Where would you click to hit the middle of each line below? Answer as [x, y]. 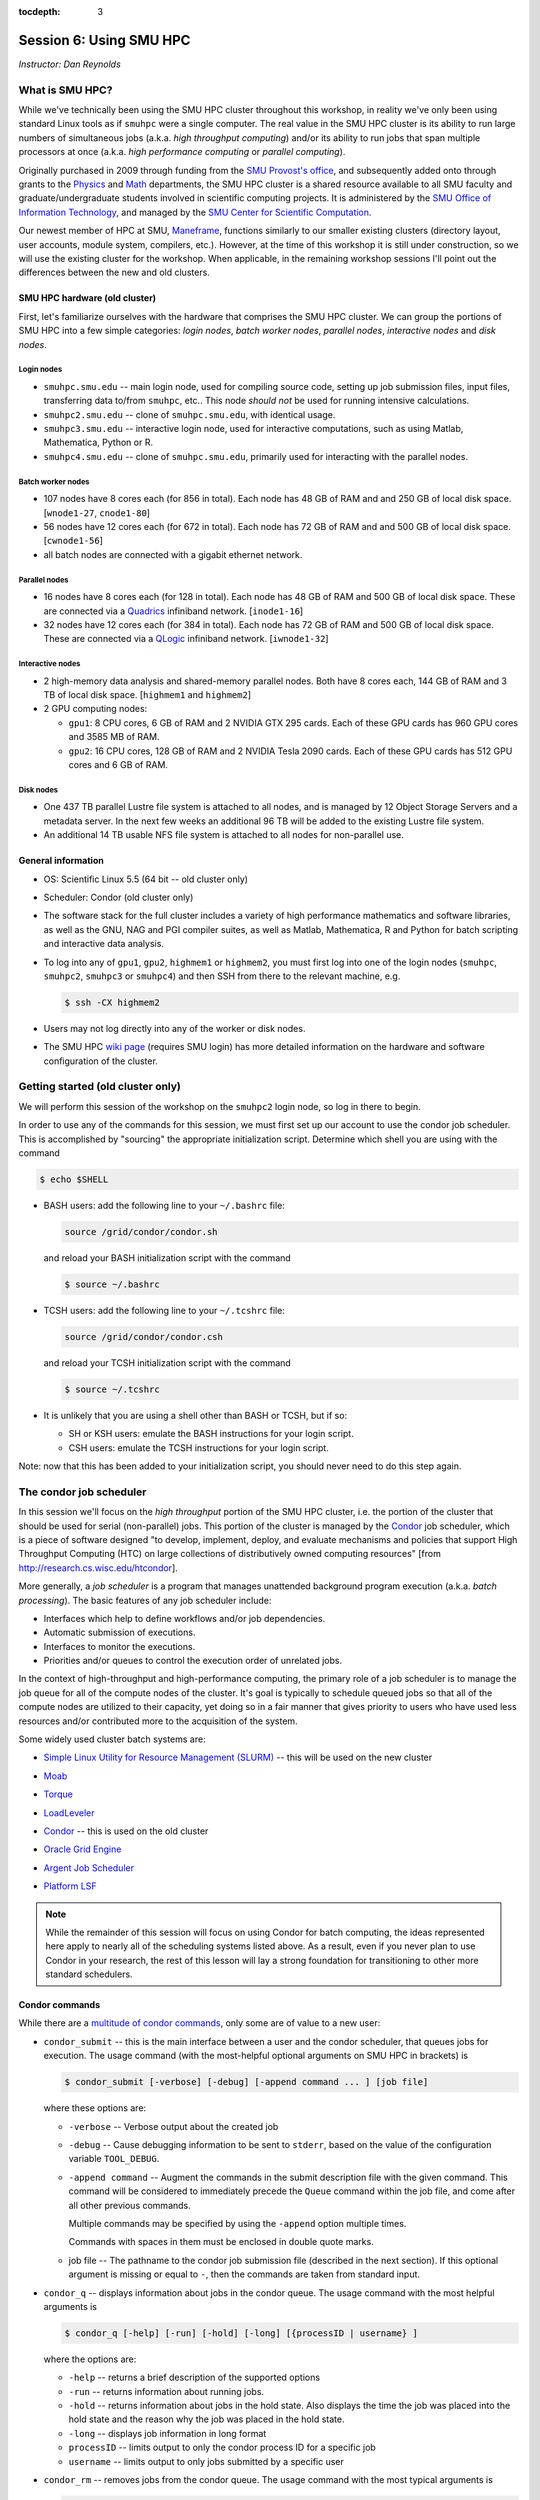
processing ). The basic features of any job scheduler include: [145, 1600]
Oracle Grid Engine [82, 1849]
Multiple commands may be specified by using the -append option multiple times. [237, 2223]
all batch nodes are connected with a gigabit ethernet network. [173, 554]
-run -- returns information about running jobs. [166, 2391]
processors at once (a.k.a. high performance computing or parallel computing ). [182, 152]
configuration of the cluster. [101, 1061]
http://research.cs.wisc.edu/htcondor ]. [98, 1567]
